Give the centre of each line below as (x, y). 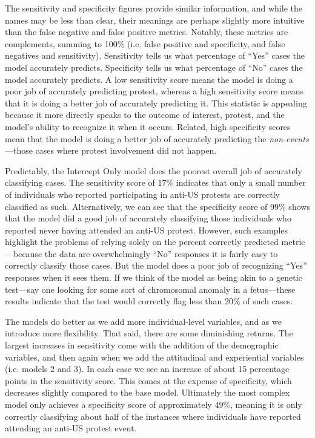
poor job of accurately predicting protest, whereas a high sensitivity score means (154, 91)
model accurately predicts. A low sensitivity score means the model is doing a (149, 79)
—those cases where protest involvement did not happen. (111, 150)
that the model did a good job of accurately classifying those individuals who (148, 218)
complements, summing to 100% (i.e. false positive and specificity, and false (145, 43)
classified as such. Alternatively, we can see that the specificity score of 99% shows (157, 206)
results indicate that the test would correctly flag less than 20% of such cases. (149, 301)
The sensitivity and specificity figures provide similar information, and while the (154, 8)
